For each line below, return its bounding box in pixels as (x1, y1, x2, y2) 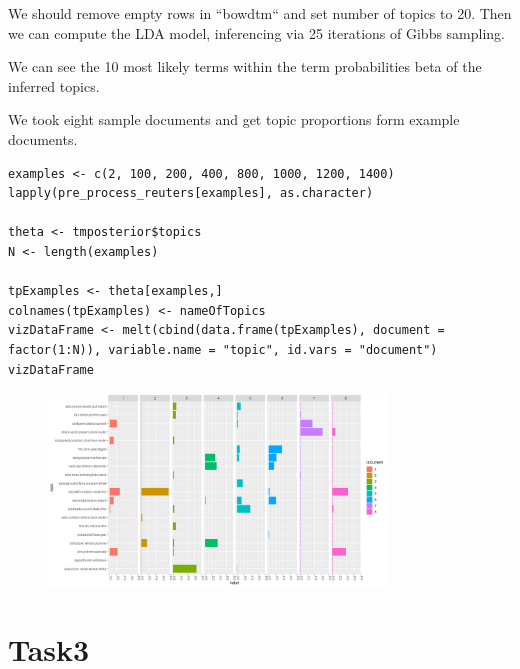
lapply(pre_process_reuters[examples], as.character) (8, 186, 374, 201)
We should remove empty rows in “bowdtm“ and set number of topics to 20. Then (8, 3, 512, 23)
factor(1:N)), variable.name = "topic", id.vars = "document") (8, 342, 438, 357)
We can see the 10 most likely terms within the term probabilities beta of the (8, 56, 482, 77)
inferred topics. (8, 75, 100, 96)
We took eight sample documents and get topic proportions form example (8, 109, 460, 130)
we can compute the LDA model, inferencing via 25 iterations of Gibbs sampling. (8, 22, 506, 43)
